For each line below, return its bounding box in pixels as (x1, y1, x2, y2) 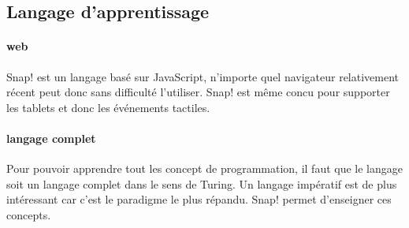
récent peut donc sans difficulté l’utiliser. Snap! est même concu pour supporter (6, 84, 390, 100)
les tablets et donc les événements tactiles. (6, 99, 210, 115)
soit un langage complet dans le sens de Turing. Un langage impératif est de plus (6, 175, 397, 192)
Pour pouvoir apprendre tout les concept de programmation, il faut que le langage (6, 160, 403, 177)
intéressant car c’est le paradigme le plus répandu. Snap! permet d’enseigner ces (6, 191, 392, 207)
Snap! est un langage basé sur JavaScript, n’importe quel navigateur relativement (6, 68, 400, 84)
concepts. (6, 206, 51, 222)
